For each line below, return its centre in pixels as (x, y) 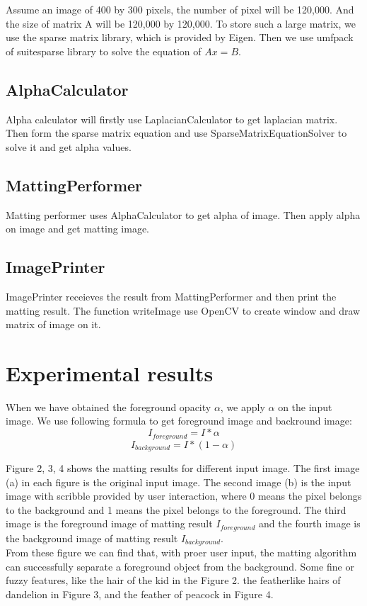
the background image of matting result (92, 538)
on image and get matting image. (77, 229)
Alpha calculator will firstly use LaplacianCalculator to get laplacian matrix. (172, 119)
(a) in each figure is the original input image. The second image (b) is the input (179, 482)
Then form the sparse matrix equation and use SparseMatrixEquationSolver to (176, 133)
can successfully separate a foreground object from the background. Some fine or (180, 566)
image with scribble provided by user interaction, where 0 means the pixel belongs (184, 496)
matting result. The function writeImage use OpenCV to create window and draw (183, 310)
